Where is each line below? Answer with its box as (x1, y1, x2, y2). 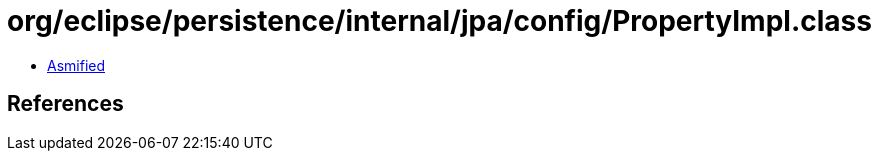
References (7, 91, 124, 117)
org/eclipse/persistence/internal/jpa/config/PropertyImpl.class (7, 4, 872, 38)
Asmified (47, 56, 106, 74)
